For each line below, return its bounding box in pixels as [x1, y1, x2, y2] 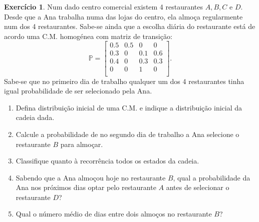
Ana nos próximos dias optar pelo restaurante [16, 182, 156, 192]
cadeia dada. [16, 112, 55, 122]
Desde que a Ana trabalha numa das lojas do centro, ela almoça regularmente [4, 11, 243, 21]
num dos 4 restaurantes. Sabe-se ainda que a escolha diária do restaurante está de [4, 21, 255, 31]
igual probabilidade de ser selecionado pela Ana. [4, 85, 152, 96]
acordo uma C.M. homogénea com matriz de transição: [4, 30, 172, 41]
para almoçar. [60, 138, 103, 149]
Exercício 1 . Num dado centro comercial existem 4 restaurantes [4, 1, 203, 11]
